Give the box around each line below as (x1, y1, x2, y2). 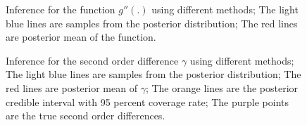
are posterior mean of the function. (6, 29, 156, 44)
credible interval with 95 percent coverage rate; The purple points (6, 94, 289, 109)
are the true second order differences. (6, 108, 165, 123)
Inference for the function (6, 2, 115, 16)
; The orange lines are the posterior (145, 80, 299, 95)
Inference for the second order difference (6, 53, 179, 67)
